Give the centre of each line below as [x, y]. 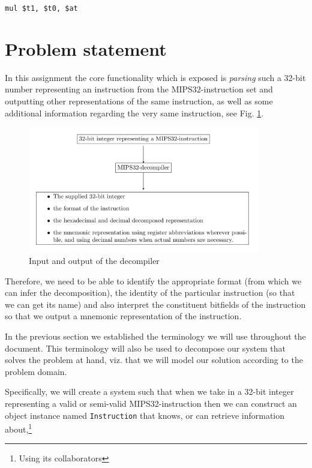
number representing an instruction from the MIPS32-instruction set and [139, 89]
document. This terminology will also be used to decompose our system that [145, 348]
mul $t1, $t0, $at [41, 8]
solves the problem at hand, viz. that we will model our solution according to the [154, 360]
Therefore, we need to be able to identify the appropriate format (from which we [153, 280]
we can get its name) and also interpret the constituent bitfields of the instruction [155, 304]
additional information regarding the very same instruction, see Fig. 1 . [134, 112]
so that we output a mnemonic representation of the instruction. [123, 316]
